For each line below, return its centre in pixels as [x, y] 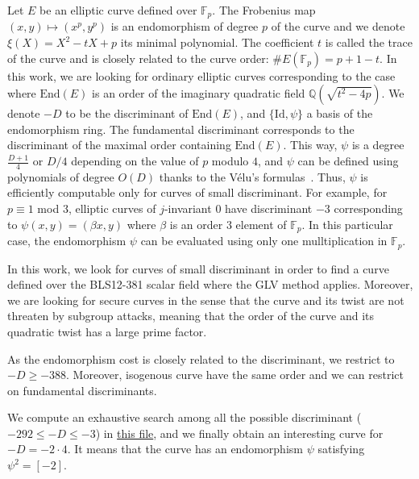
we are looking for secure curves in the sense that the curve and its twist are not [206, 300]
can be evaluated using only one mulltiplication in [264, 241]
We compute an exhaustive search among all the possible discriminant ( [185, 417]
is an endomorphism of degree [185, 26]
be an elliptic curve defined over [118, 10]
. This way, [310, 145]
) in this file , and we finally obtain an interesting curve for [239, 433]
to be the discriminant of [127, 113]
